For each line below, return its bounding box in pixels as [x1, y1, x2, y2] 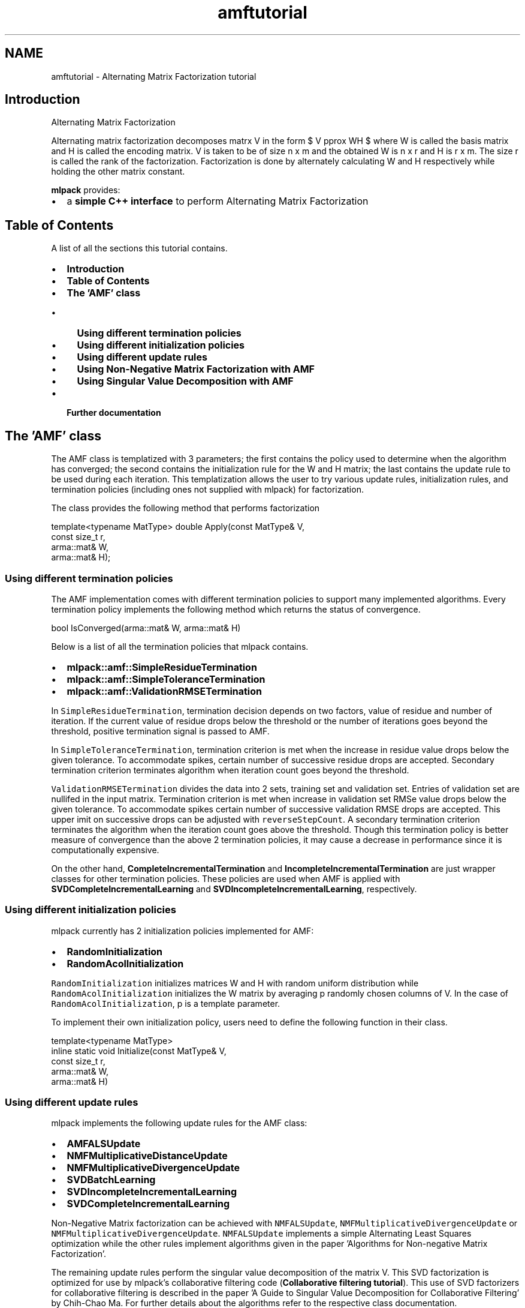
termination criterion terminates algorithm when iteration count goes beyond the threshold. [51, 764, 409, 775]
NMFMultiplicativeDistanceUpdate [67, 1150, 228, 1162]
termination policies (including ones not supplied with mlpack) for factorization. [51, 484, 364, 495]
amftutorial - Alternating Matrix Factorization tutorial [51, 71, 257, 82]
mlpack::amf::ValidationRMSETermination [67, 685, 262, 697]
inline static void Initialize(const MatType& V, [51, 1045, 227, 1056]
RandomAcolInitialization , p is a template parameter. [51, 998, 280, 1009]
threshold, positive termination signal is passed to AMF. [51, 725, 270, 736]
